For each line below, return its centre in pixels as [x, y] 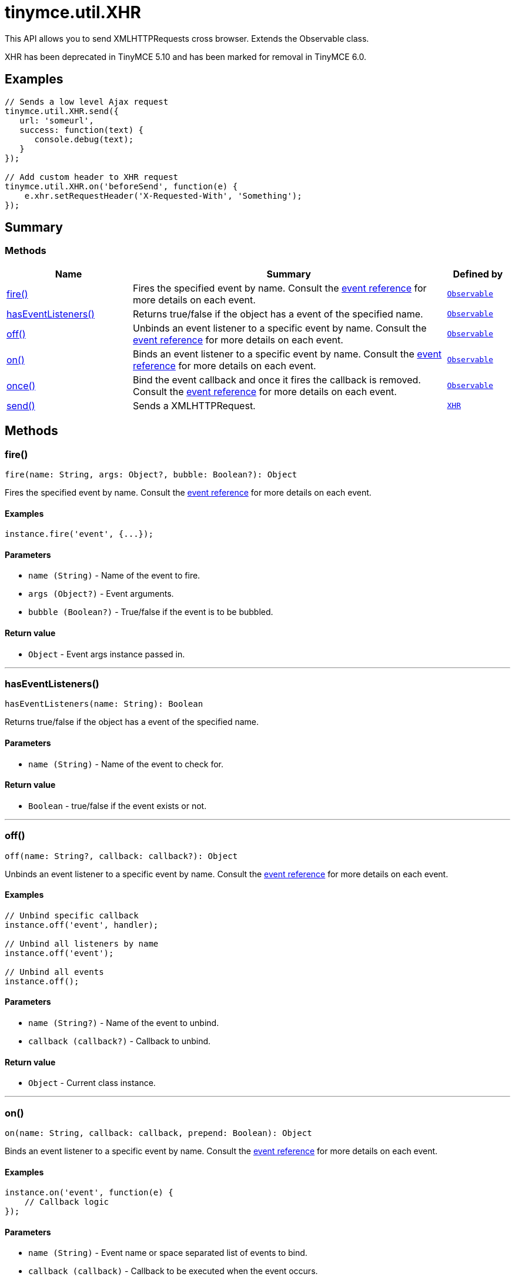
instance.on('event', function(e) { [89, 1193]
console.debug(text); [84, 139]
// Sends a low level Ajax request [87, 101]
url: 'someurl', [57, 120]
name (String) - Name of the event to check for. [126, 764]
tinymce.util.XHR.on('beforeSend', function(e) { [121, 186]
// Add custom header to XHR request [92, 177]
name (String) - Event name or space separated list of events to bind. [168, 1253]
